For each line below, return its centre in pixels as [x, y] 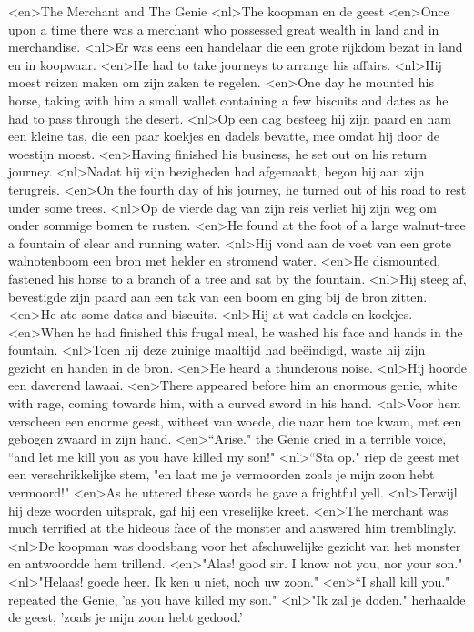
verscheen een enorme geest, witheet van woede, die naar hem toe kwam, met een [235, 421]
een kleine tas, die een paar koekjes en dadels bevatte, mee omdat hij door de [224, 136]
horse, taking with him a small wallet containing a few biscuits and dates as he [228, 100]
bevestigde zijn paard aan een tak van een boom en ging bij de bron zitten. [218, 296]
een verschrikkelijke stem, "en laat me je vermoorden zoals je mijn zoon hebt [222, 474]
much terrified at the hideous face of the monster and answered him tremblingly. [232, 528]
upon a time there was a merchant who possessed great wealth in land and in [224, 29]
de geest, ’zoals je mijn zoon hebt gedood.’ [126, 617]
